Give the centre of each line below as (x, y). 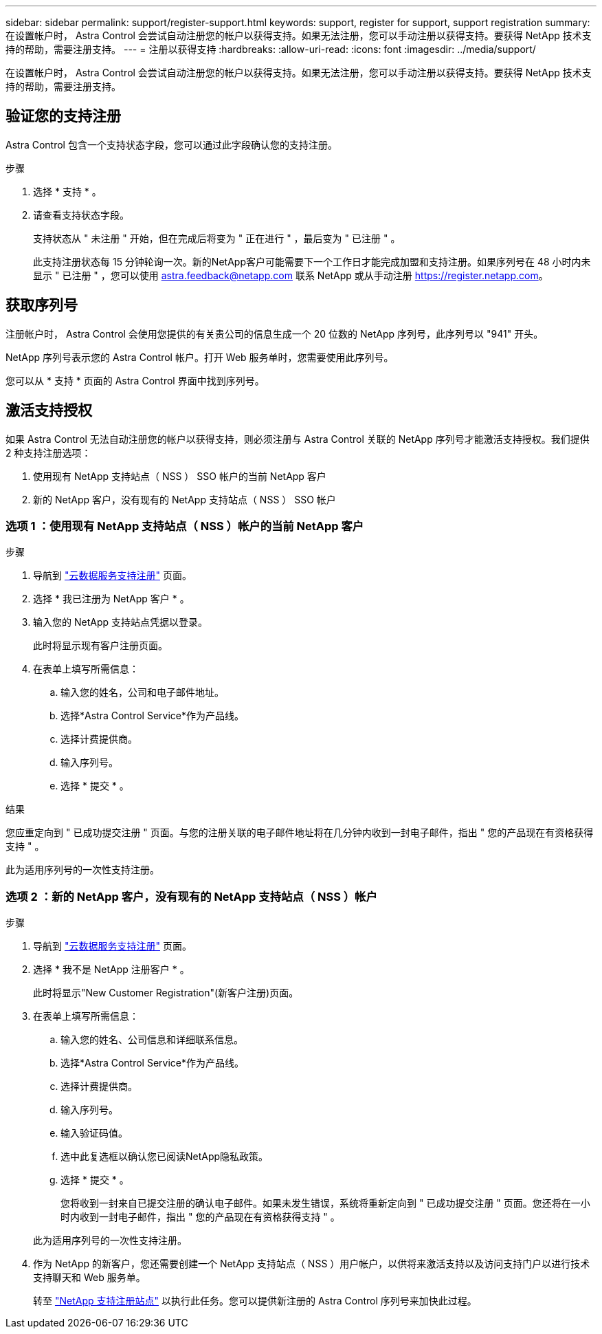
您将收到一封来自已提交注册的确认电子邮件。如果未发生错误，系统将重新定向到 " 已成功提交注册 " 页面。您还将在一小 (325, 1203)
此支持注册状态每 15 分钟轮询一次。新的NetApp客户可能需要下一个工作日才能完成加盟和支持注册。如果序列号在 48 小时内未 (312, 261)
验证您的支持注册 (63, 116)
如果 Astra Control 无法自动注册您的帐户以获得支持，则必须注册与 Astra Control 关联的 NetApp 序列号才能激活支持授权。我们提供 (298, 439)
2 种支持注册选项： (48, 452)
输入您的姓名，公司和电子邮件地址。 (142, 692)
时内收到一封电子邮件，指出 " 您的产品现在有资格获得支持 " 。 (200, 1217)
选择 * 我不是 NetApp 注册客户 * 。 (111, 970)
